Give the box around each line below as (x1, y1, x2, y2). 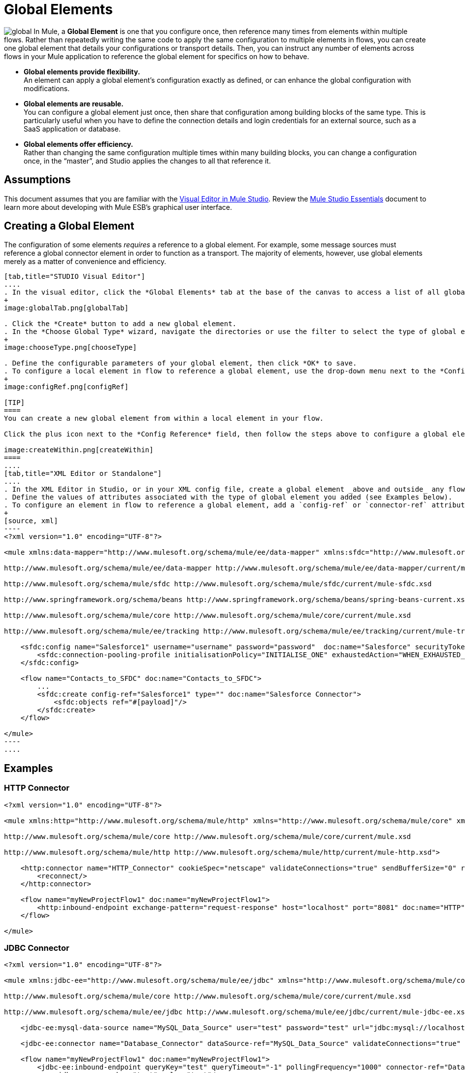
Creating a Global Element (4, 220, 134, 233)
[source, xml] (4, 517, 58, 525)
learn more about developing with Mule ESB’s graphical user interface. (4, 202, 232, 211)
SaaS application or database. (24, 124, 121, 133)
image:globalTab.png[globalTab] (4, 304, 129, 312)
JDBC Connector (4, 943, 69, 953)
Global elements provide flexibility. (24, 67, 140, 76)
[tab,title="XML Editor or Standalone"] (4, 469, 162, 478)
